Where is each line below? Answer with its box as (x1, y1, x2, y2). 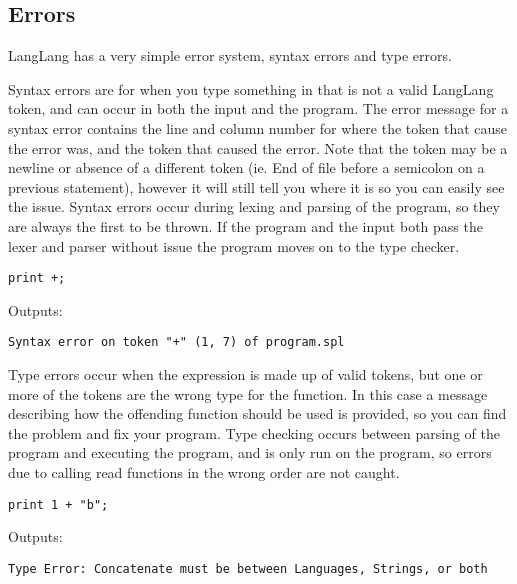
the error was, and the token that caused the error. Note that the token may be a (8, 137, 508, 158)
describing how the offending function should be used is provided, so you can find (8, 403, 507, 424)
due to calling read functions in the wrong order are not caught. (8, 462, 400, 483)
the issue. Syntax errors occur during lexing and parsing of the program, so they (8, 196, 500, 217)
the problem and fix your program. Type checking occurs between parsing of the (8, 422, 500, 443)
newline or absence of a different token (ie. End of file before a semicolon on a (8, 157, 485, 178)
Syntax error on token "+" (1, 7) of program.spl (8, 335, 345, 350)
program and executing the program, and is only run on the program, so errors (8, 442, 492, 463)
